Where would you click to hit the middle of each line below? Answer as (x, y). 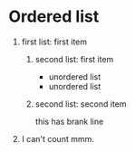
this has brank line (69, 121)
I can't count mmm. (58, 138)
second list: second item (81, 104)
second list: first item (74, 59)
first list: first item (54, 42)
